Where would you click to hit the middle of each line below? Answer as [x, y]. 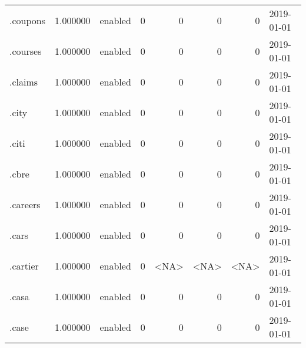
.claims [24, 81]
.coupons [27, 20]
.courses [26, 51]
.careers [25, 204]
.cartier [24, 265]
